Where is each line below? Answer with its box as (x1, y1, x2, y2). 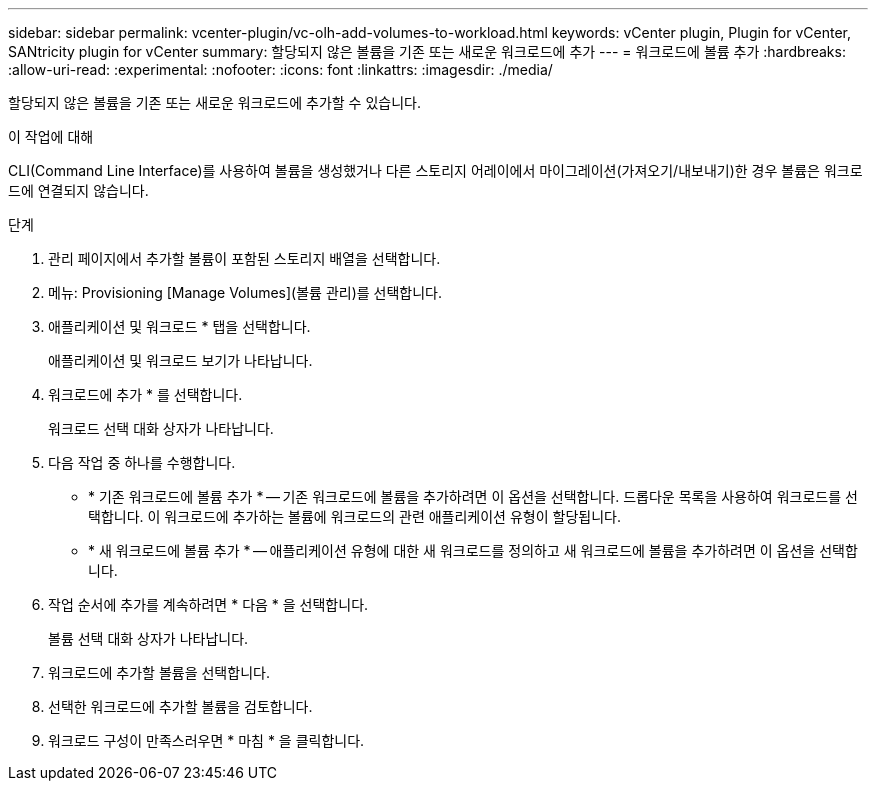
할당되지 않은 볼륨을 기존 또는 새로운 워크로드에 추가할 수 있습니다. (8, 94, 421, 111)
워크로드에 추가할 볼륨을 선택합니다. (48, 664, 270, 681)
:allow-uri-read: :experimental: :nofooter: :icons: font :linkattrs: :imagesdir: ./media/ (8, 61, 553, 78)
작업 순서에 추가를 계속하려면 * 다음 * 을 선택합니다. (48, 596, 369, 613)
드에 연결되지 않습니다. (8, 182, 149, 199)
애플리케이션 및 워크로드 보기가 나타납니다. (48, 352, 313, 369)
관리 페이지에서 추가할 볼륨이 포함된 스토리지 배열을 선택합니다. (48, 250, 441, 267)
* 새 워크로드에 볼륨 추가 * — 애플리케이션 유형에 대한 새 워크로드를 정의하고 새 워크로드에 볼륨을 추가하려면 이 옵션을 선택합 (88, 542, 858, 559)
